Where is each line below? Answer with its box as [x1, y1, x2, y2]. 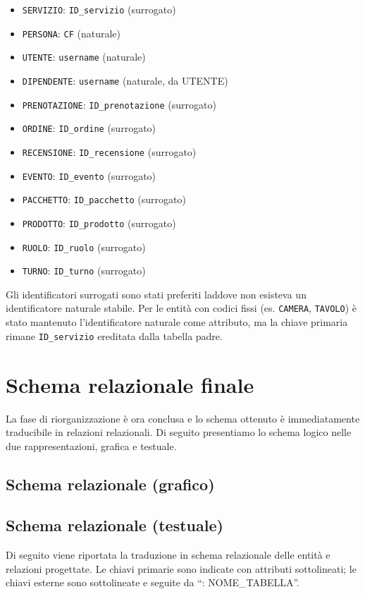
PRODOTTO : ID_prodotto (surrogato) [22, 215, 176, 230]
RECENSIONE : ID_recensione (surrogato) [22, 144, 197, 159]
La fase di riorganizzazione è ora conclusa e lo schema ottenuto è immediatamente [6, 411, 360, 425]
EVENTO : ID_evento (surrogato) [22, 168, 156, 183]
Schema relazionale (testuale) [6, 514, 223, 536]
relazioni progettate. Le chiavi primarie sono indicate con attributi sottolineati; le [6, 561, 357, 576]
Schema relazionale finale [6, 370, 254, 399]
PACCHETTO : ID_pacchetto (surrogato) [22, 192, 186, 207]
